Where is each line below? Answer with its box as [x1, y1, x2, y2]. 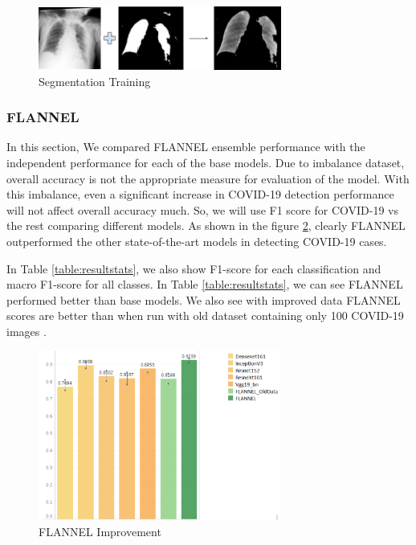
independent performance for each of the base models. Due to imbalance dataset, [6, 154, 405, 170]
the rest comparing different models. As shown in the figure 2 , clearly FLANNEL [6, 217, 406, 234]
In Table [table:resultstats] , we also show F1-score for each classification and [6, 260, 381, 277]
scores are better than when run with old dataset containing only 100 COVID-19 [6, 307, 404, 324]
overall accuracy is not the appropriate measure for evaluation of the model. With [6, 170, 410, 186]
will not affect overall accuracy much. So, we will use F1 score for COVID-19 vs [6, 201, 398, 218]
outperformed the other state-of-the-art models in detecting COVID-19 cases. [6, 232, 387, 249]
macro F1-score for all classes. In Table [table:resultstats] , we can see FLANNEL [6, 276, 403, 293]
